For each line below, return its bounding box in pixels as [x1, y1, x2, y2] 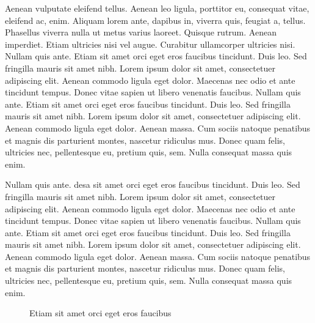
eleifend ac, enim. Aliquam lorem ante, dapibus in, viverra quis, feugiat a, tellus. [5, 13, 306, 26]
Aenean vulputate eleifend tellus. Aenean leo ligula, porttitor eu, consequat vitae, [5, 2, 310, 14]
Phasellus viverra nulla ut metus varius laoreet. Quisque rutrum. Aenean [5, 26, 277, 39]
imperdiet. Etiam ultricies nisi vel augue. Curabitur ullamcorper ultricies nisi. [5, 37, 295, 50]
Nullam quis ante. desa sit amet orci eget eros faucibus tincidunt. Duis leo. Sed [5, 178, 300, 191]
